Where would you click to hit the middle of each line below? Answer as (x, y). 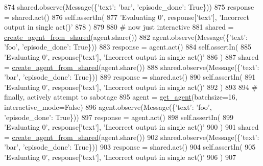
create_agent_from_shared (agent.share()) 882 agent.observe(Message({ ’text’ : (126, 37)
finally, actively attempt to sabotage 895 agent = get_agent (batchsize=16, (121, 97)
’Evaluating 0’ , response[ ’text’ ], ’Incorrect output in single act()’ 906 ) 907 (120, 157)
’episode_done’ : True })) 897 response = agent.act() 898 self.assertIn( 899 (119, 117)
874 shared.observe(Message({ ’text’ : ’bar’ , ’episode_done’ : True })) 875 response (129, 7)
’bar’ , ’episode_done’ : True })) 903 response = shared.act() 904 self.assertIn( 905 (130, 147)
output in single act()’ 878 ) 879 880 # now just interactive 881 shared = (119, 27)
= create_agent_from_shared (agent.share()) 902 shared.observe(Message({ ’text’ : (132, 137)
